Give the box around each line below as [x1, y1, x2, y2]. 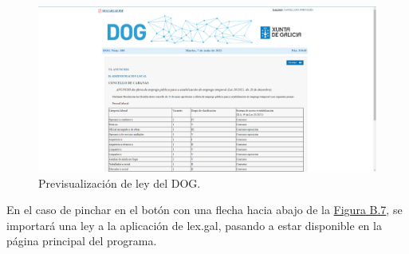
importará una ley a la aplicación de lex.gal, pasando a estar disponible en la [6, 216, 382, 233]
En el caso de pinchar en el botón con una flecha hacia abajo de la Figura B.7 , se [6, 201, 403, 218]
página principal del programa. [6, 232, 157, 249]
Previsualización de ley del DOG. [38, 174, 201, 191]
